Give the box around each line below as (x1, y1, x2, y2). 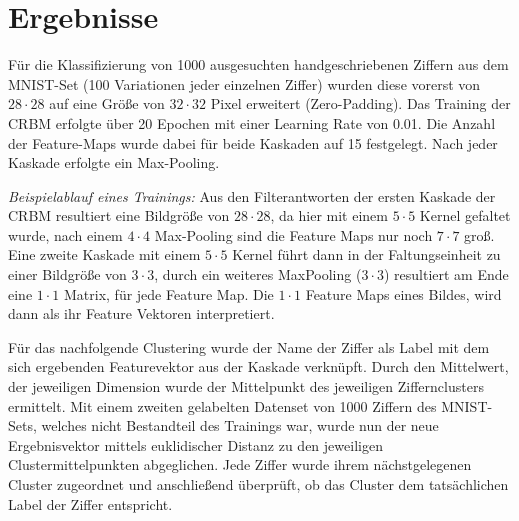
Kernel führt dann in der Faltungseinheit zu (232, 244, 501, 265)
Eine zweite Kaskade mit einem (8, 244, 201, 265)
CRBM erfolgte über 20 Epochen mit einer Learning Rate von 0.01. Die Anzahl (8, 112, 496, 133)
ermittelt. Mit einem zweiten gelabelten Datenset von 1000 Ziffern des (8, 395, 437, 416)
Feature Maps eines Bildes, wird (305, 283, 502, 304)
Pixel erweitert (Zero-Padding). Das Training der (210, 93, 511, 114)
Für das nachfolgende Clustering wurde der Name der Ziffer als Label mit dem (8, 336, 490, 357)
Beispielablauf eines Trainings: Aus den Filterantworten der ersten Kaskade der (8, 185, 496, 206)
